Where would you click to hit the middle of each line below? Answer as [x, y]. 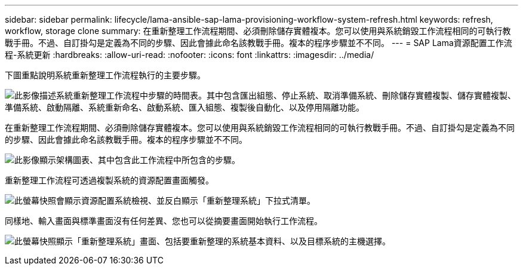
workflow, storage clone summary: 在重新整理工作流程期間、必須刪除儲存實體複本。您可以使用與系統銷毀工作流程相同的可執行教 [258, 31]
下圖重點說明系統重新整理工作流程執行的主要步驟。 [105, 75]
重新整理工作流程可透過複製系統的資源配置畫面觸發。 [109, 180]
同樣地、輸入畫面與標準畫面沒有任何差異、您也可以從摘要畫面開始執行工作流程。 [164, 221]
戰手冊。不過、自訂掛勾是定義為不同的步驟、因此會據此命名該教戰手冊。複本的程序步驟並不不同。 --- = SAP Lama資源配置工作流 [259, 43]
